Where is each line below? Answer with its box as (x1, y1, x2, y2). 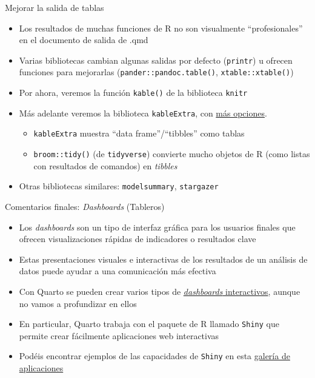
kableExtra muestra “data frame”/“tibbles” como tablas (33, 127, 245, 140)
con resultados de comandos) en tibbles (33, 159, 177, 172)
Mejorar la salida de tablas (5, 1, 104, 13)
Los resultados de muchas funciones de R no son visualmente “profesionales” (19, 21, 303, 34)
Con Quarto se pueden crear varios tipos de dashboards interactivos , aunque (19, 285, 300, 297)
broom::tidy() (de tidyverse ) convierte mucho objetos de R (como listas (33, 147, 310, 160)
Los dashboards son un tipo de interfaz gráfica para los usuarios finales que (19, 220, 296, 233)
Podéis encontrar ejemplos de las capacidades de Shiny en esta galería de (19, 349, 290, 362)
